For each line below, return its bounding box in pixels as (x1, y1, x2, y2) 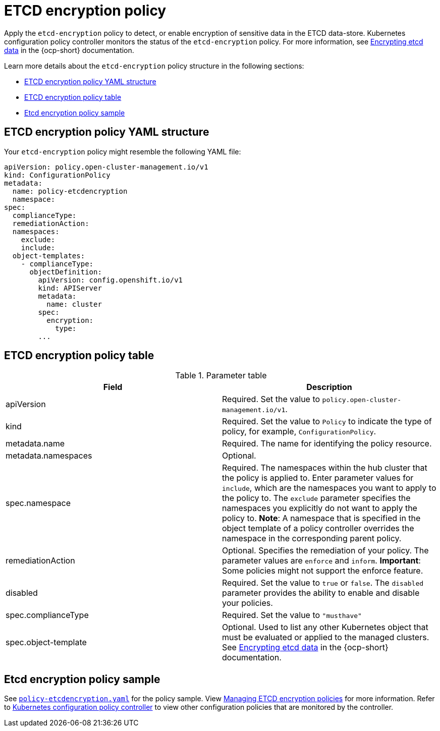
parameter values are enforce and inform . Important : (222, 555, 421, 566)
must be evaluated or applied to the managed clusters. (222, 632, 429, 643)
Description (306, 382, 352, 392)
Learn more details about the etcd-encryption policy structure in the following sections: (4, 61, 304, 70)
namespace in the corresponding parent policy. (222, 533, 402, 544)
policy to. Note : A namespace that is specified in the (222, 513, 421, 524)
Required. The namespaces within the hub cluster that (222, 463, 427, 473)
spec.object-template (6, 637, 87, 648)
